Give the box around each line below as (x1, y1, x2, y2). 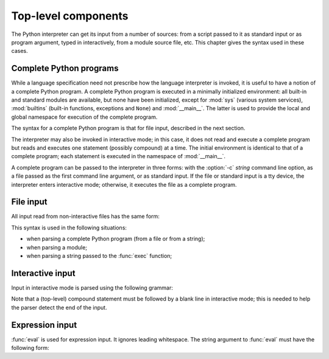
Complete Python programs (11, 63, 119, 74)
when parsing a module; (26, 243, 88, 251)
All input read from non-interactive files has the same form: (11, 213, 160, 220)
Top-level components (11, 9, 129, 23)
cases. (11, 47, 28, 55)
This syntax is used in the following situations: (11, 224, 127, 231)
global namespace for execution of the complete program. (11, 113, 158, 120)
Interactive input (11, 268, 76, 278)
